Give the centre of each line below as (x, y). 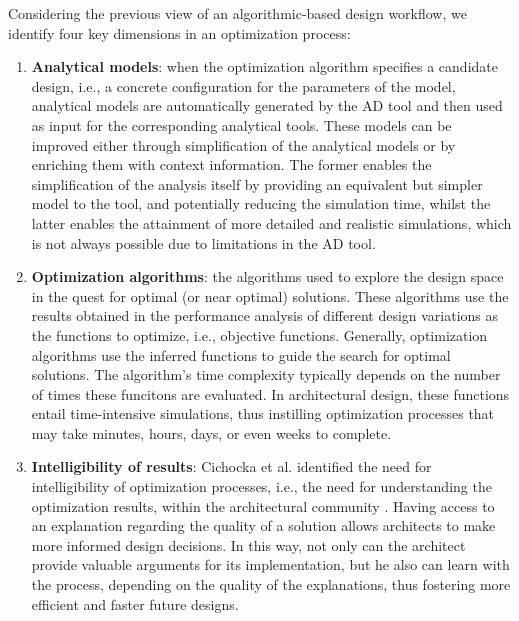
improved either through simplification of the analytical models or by (243, 144)
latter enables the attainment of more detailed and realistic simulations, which (271, 222)
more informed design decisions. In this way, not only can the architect (248, 544)
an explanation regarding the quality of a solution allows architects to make (263, 525)
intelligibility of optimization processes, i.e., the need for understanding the (261, 486)
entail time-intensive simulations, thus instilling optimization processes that (263, 413)
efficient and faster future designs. (135, 603)
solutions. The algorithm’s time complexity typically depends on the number (266, 374)
